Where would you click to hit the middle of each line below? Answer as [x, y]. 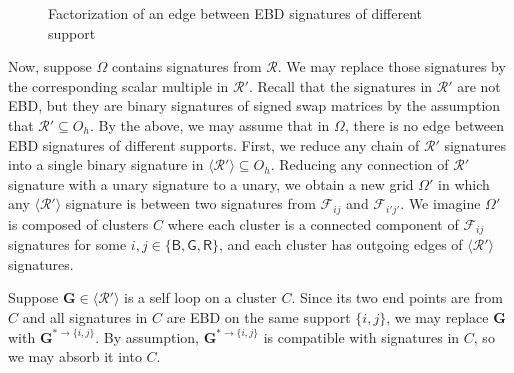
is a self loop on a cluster [200, 297]
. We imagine [440, 203]
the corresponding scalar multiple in [118, 85]
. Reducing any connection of [359, 164]
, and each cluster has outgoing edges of [340, 244]
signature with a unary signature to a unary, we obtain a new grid [211, 183]
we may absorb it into [75, 356]
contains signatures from [186, 66]
